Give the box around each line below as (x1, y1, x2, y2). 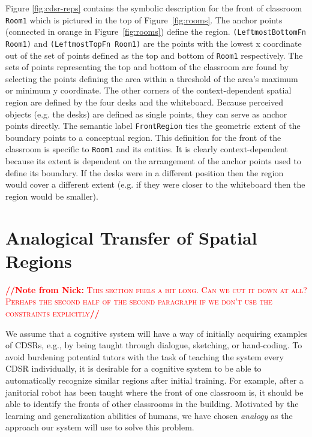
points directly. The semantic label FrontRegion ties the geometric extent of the (5, 119, 301, 132)
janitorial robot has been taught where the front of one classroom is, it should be (5, 385, 304, 398)
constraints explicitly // (5, 306, 100, 319)
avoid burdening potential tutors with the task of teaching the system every (5, 350, 284, 363)
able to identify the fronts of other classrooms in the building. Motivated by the (5, 397, 299, 410)
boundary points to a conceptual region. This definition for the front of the (5, 131, 281, 143)
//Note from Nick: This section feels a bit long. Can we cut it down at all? (5, 283, 307, 296)
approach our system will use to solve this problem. (5, 421, 194, 433)
